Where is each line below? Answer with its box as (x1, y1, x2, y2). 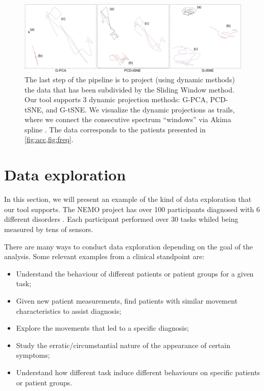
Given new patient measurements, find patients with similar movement (16, 295, 238, 306)
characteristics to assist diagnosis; (16, 305, 122, 316)
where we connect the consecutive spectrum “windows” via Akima (25, 114, 231, 125)
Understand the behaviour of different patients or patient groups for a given (16, 268, 254, 279)
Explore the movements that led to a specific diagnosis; (16, 323, 189, 333)
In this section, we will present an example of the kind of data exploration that (4, 194, 252, 204)
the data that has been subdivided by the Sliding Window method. (25, 84, 234, 95)
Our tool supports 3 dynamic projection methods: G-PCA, (25, 94, 208, 105)
